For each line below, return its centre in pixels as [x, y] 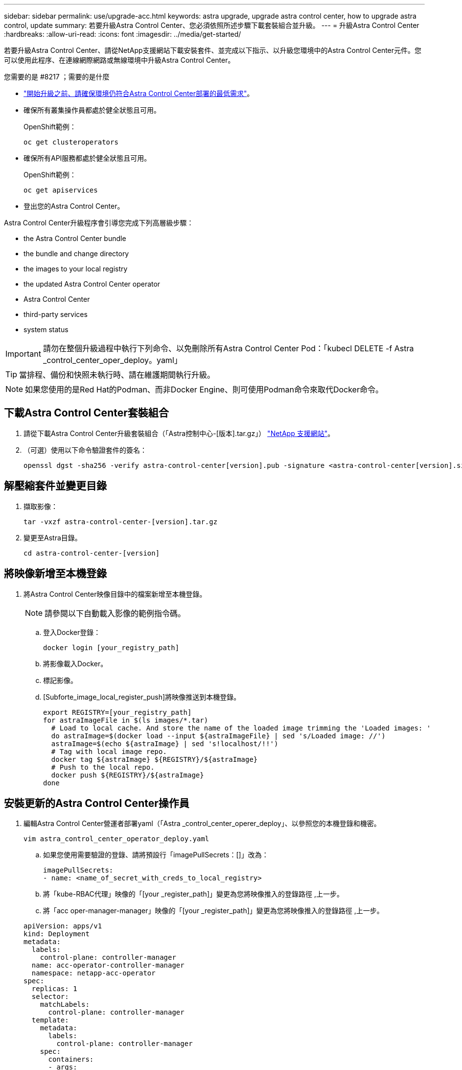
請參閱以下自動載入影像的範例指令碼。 [115, 613]
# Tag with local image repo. [109, 751]
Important [23, 354]
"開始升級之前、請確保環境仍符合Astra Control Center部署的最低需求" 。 [139, 93]
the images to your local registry [76, 269]
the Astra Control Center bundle [75, 238]
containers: [71, 1059]
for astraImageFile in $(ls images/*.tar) [126, 720]
